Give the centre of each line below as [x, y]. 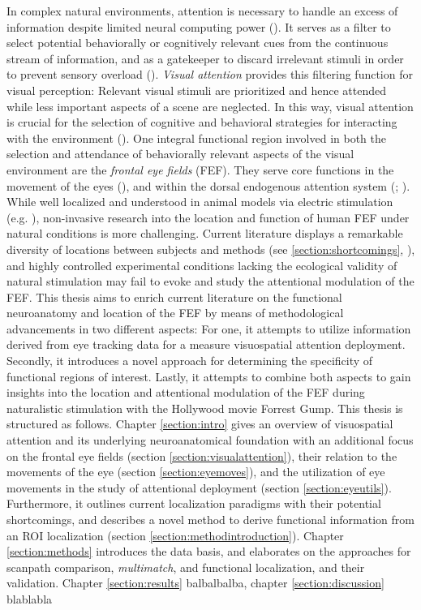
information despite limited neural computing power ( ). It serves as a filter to [199, 26]
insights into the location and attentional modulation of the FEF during [186, 392]
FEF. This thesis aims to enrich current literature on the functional [174, 296]
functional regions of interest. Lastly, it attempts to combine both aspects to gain [209, 376]
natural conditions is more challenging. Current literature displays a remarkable [205, 233]
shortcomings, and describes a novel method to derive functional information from [210, 519]
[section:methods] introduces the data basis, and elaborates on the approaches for [209, 551]
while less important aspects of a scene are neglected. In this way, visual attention [210, 106]
